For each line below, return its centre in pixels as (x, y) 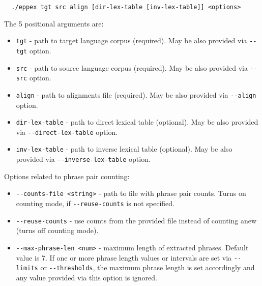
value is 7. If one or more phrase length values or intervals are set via (124, 257)
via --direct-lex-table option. (67, 132)
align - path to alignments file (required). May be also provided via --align (136, 94)
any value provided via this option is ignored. (86, 277)
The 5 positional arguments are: (54, 23)
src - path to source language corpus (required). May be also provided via (132, 67)
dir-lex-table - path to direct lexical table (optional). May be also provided (137, 122)
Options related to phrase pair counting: (67, 176)
